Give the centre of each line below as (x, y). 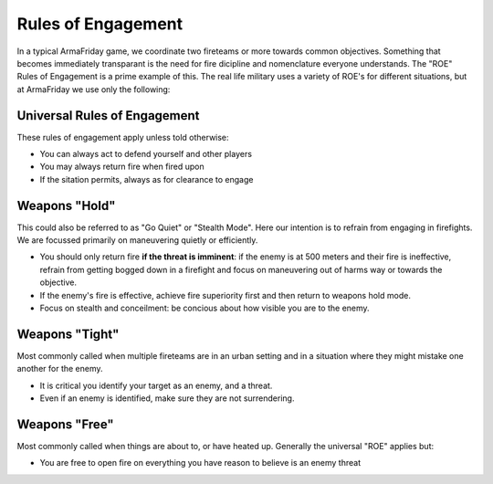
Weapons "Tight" (68, 334)
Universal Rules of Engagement (108, 116)
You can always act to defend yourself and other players (146, 154)
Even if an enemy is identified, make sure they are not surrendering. (167, 398)
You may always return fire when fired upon (122, 167)
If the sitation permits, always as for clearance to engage (147, 179)
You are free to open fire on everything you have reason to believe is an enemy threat (200, 463)
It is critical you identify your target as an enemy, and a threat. (156, 385)
